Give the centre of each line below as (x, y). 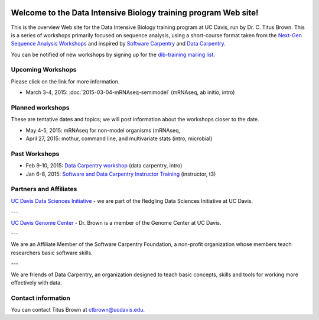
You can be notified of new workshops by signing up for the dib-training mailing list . (113, 54)
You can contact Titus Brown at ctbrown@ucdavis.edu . (78, 310)
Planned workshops (40, 108)
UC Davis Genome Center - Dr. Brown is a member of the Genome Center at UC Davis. (116, 222)
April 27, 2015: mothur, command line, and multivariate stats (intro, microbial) (119, 138)
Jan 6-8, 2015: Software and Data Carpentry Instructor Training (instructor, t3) (121, 174)
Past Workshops (35, 154)
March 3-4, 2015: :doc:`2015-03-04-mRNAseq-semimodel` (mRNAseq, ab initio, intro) (130, 92)
